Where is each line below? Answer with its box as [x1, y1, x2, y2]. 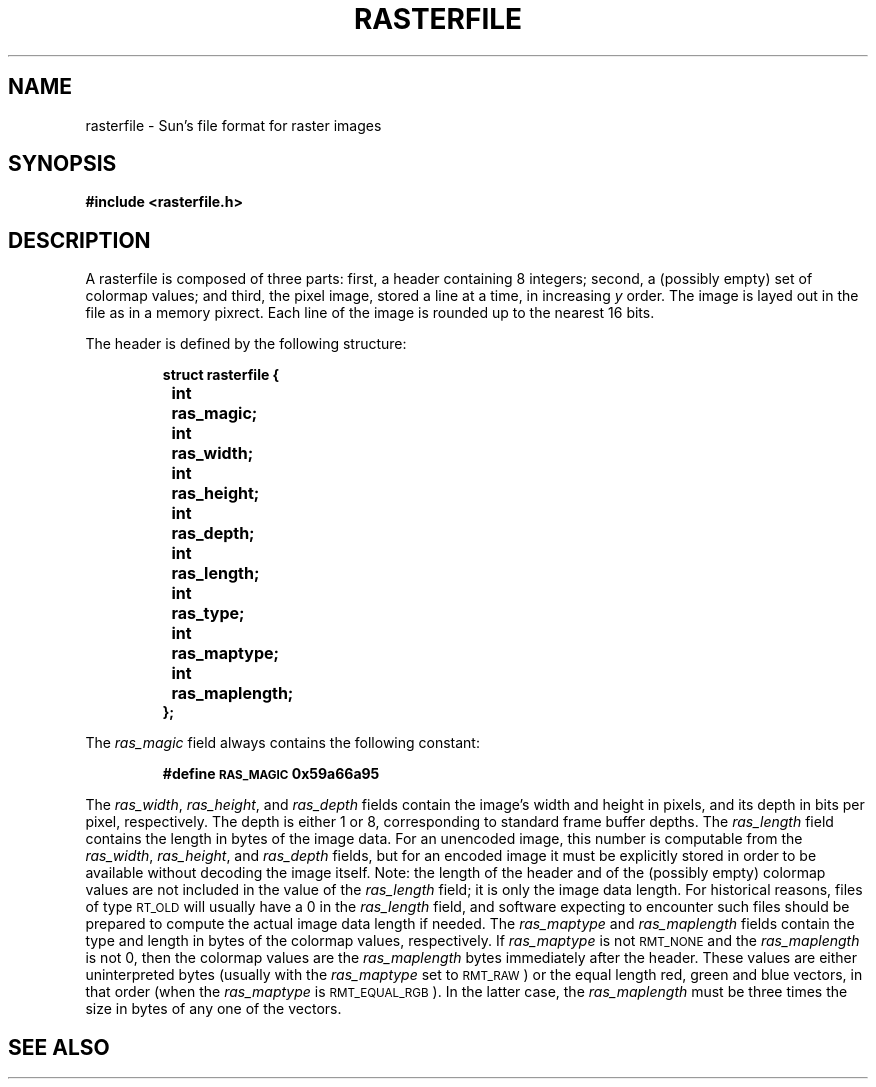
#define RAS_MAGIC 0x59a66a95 [162, 765, 380, 783]
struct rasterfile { [162, 366, 280, 384]
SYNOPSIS [8, 151, 117, 177]
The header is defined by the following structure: [85, 335, 407, 353]
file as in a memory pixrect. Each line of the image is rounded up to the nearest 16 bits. [85, 304, 655, 322]
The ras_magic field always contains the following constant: [85, 734, 480, 752]
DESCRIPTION [8, 227, 151, 253]
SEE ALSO [8, 1034, 110, 1060]
